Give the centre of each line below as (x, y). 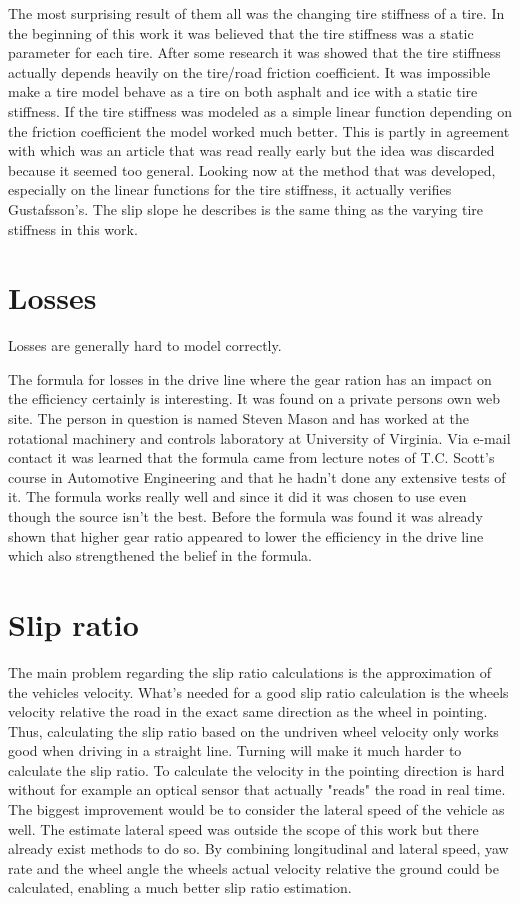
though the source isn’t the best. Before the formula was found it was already (245, 516)
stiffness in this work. (73, 228)
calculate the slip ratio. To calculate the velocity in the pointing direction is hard (256, 769)
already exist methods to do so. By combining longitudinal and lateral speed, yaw (258, 848)
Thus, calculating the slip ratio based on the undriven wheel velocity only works (253, 730)
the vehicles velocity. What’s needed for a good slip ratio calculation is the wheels (258, 691)
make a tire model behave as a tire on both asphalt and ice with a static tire (243, 91)
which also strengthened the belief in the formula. (160, 555)
